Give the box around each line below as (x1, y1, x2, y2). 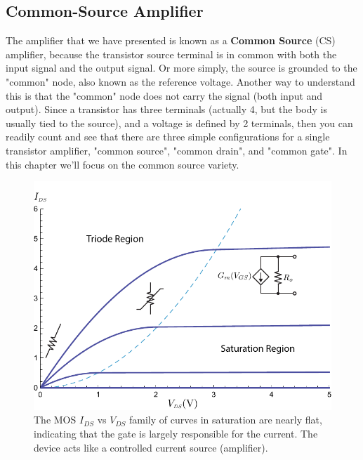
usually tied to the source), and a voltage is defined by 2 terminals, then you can (6, 115, 353, 130)
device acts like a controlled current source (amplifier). (34, 440, 268, 454)
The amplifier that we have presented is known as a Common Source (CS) (6, 33, 336, 48)
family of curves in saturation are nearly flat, (129, 412, 322, 427)
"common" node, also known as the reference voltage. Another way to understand (6, 74, 355, 88)
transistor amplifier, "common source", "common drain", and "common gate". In (6, 143, 348, 157)
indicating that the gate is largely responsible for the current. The (34, 426, 318, 440)
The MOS (34, 412, 77, 427)
